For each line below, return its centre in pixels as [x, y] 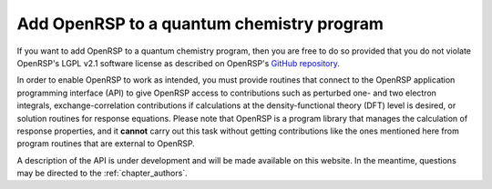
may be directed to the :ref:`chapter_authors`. [102, 174]
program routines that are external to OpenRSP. [106, 144]
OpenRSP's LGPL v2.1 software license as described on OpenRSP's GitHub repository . [179, 63]
